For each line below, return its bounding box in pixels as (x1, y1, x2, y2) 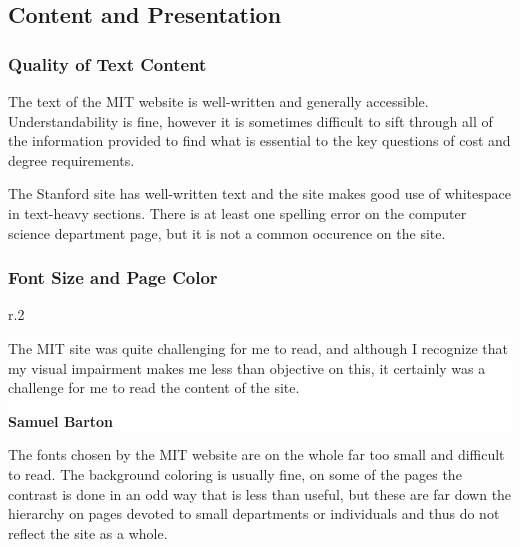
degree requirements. (8, 149, 135, 170)
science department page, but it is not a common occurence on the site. (8, 222, 446, 243)
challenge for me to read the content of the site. (8, 377, 300, 398)
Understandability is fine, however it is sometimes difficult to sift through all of (8, 110, 493, 131)
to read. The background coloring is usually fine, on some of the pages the (8, 463, 462, 484)
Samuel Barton (8, 410, 114, 431)
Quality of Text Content (8, 51, 207, 76)
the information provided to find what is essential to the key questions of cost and (8, 130, 511, 151)
